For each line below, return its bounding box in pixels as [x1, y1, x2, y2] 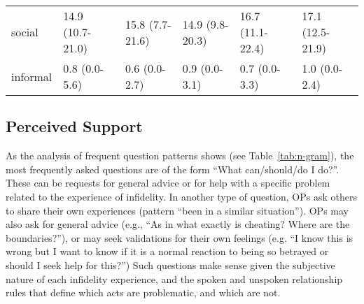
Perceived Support [6, 115, 143, 137]
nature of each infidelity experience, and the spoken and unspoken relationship [6, 271, 343, 286]
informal [11, 68, 52, 85]
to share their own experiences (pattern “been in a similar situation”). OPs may [6, 203, 349, 217]
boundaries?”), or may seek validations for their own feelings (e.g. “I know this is [6, 230, 353, 245]
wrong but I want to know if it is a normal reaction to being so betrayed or [6, 244, 329, 259]
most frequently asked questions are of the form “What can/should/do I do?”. [6, 161, 339, 176]
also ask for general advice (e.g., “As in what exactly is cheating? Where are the [6, 217, 350, 231]
